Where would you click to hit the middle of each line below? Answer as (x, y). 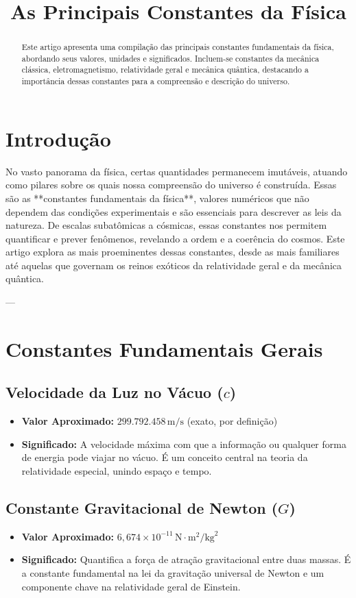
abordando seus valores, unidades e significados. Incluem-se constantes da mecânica (170, 58)
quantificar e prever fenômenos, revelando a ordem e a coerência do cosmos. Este (175, 238)
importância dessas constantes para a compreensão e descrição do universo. (156, 81)
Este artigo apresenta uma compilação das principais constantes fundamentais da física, (178, 47)
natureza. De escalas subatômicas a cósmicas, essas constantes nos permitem (166, 225)
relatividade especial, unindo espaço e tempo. (117, 471)
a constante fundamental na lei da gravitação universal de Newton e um (173, 573)
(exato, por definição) (232, 421)
